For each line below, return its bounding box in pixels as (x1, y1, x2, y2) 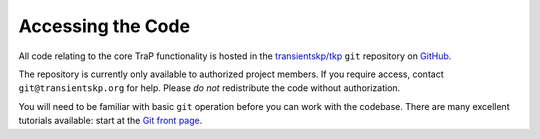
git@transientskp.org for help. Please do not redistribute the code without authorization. (18, 82, 401, 94)
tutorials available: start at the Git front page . (18, 115, 203, 127)
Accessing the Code (18, 15, 190, 37)
